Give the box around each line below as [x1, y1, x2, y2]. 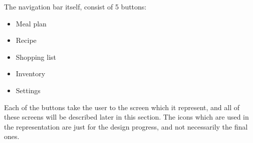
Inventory [16, 68, 46, 79]
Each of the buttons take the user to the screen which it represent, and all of [4, 102, 240, 112]
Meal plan [16, 18, 47, 28]
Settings [16, 85, 41, 95]
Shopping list [16, 51, 57, 62]
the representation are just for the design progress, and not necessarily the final [4, 121, 248, 132]
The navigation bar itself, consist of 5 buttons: [4, 1, 147, 11]
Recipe [16, 35, 37, 45]
